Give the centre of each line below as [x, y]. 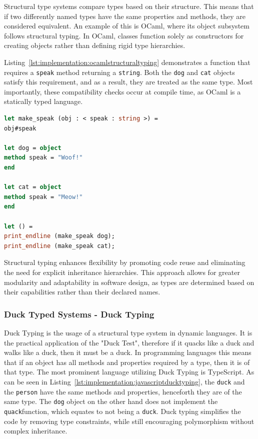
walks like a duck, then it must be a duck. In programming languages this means [128, 352]
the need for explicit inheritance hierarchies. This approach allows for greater [122, 272]
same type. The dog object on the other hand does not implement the [111, 401]
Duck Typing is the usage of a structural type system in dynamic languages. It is [128, 332]
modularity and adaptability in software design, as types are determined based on [129, 282]
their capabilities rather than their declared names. [82, 292]
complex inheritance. [36, 431]
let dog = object [33, 148]
